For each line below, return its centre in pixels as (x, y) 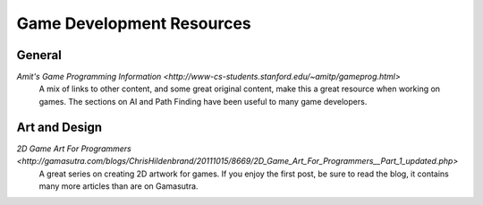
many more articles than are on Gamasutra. (119, 186)
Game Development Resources (134, 23)
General (39, 55)
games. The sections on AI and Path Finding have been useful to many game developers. (203, 101)
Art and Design (59, 127)
